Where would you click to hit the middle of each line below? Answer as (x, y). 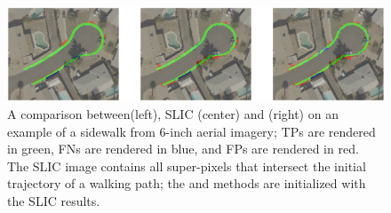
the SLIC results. (54, 200)
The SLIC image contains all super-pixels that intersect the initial (187, 166)
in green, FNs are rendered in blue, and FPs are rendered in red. (183, 149)
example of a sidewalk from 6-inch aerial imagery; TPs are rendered (192, 131)
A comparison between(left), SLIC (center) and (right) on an (173, 114)
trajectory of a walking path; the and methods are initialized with (187, 183)
